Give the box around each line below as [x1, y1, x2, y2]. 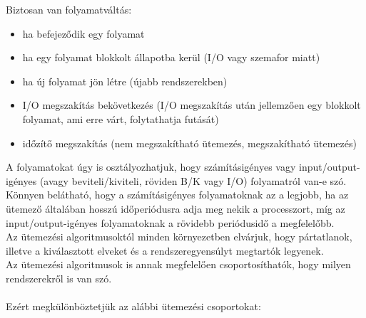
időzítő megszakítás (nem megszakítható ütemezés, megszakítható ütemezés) [22, 135, 357, 150]
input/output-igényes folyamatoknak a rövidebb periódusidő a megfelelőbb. [6, 215, 335, 230]
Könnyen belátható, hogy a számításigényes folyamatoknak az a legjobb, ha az [6, 187, 349, 202]
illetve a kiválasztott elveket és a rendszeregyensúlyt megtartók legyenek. [6, 243, 324, 258]
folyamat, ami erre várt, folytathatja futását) [22, 111, 219, 126]
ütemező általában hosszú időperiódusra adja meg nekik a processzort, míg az [6, 201, 345, 216]
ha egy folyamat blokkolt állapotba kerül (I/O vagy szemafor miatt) [22, 50, 320, 65]
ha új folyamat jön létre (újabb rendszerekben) [22, 73, 228, 88]
